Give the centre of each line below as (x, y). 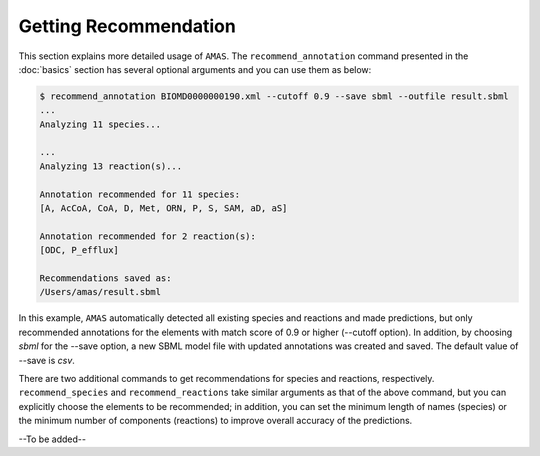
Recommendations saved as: (105, 278)
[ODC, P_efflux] (79, 250)
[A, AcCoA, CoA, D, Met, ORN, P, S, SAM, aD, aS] (163, 208)
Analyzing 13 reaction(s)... (111, 166)
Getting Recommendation (127, 26)
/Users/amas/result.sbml (100, 292)
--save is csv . (46, 360)
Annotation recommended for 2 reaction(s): (148, 236)
